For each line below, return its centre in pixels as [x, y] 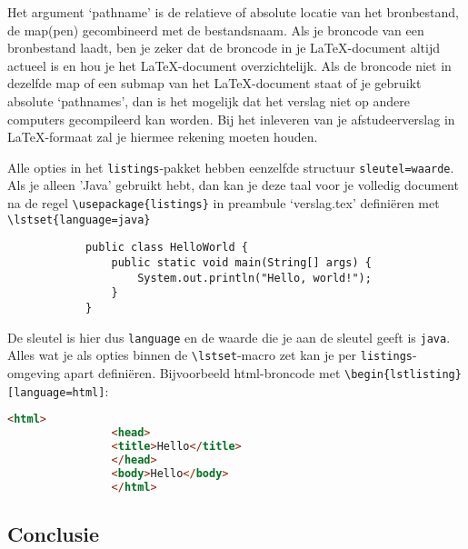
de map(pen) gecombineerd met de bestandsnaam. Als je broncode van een [216, 30]
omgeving [34, 372]
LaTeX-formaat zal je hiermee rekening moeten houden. [163, 137]
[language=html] [56, 392]
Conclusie [54, 533]
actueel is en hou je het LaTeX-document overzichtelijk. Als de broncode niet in [229, 65]
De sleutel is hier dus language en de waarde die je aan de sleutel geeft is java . [229, 337]
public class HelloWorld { [166, 248]
